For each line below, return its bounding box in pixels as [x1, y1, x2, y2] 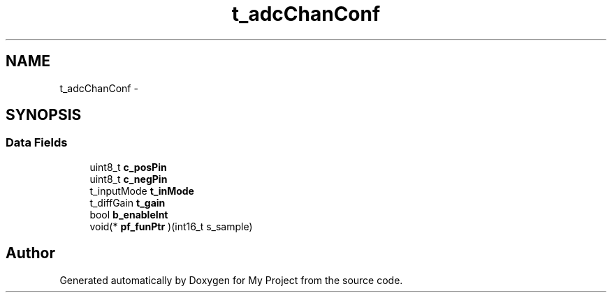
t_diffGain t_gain [89, 196, 166, 209]
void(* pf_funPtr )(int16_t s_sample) [89, 220, 253, 232]
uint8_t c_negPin [89, 172, 168, 185]
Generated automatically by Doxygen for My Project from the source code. [59, 274, 403, 286]
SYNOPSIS [6, 106, 82, 124]
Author [6, 244, 55, 262]
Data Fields [6, 135, 68, 150]
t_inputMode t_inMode [89, 184, 194, 197]
